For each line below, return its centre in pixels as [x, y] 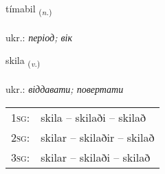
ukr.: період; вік [39, 37]
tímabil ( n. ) [29, 9]
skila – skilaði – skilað [93, 117]
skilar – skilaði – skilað [96, 157]
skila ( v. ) [23, 61]
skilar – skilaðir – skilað [98, 137]
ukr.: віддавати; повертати [65, 89]
